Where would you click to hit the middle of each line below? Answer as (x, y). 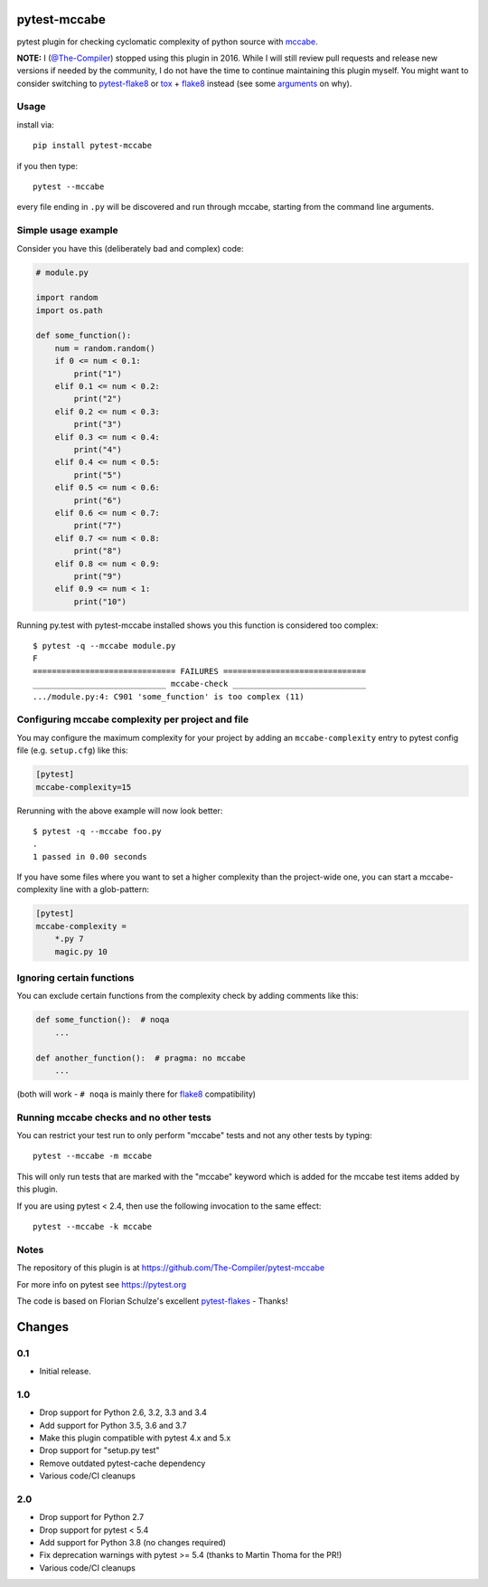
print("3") (98, 424)
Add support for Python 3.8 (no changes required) (132, 1543)
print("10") (100, 601)
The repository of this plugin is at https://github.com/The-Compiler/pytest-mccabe (171, 1268)
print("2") (98, 399)
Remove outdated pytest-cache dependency (122, 1463)
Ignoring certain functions (75, 977)
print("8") (98, 551)
